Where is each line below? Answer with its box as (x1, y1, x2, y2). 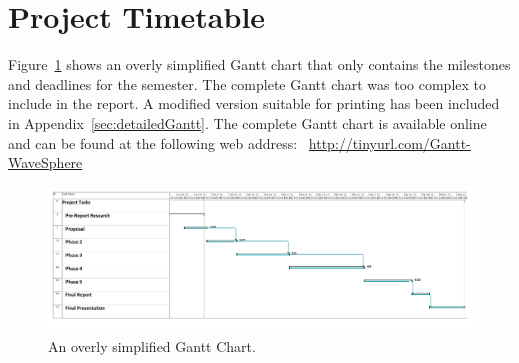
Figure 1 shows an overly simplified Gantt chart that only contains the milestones (8, 54, 511, 75)
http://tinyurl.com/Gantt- (308, 132, 471, 153)
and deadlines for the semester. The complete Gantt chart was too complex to (8, 73, 487, 94)
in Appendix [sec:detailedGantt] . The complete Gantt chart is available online (8, 112, 487, 133)
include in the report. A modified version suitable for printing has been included (8, 93, 500, 114)
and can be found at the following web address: (8, 132, 298, 153)
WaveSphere (8, 152, 83, 173)
